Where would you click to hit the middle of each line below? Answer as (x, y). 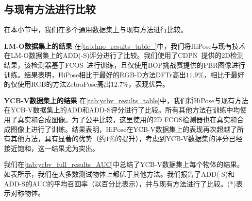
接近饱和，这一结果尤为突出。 (51, 148)
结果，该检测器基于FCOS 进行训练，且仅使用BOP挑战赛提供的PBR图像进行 (125, 64)
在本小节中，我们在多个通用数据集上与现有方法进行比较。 (96, 29)
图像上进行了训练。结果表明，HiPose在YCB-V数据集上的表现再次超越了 (124, 129)
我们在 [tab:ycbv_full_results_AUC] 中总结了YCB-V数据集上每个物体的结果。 (124, 164)
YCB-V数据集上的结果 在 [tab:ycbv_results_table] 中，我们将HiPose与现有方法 (126, 100)
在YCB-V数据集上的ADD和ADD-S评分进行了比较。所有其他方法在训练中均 (122, 110)
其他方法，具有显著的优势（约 (58, 138)
